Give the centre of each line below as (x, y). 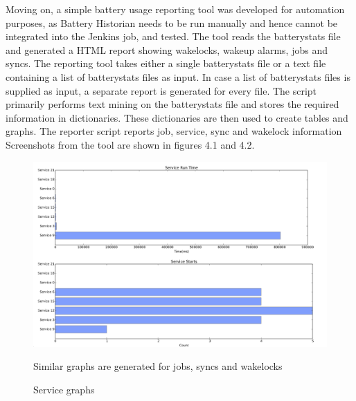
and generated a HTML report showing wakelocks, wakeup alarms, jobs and (167, 49)
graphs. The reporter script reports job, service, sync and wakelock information (174, 131)
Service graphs (64, 390)
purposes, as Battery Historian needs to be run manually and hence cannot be (172, 22)
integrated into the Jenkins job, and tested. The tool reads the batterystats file (173, 36)
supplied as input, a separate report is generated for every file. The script (161, 90)
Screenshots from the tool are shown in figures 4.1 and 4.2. (130, 144)
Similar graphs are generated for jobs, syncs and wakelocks (158, 366)
